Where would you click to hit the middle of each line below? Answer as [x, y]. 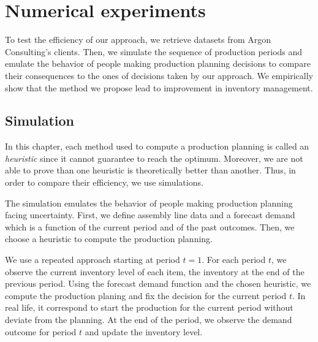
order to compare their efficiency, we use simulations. [104, 182]
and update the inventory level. [144, 331]
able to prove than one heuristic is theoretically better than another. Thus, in [150, 170]
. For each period [234, 260]
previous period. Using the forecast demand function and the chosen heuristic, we [158, 283]
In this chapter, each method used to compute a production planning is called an [157, 146]
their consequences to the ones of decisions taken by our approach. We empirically [159, 75]
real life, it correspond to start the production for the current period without [149, 307]
